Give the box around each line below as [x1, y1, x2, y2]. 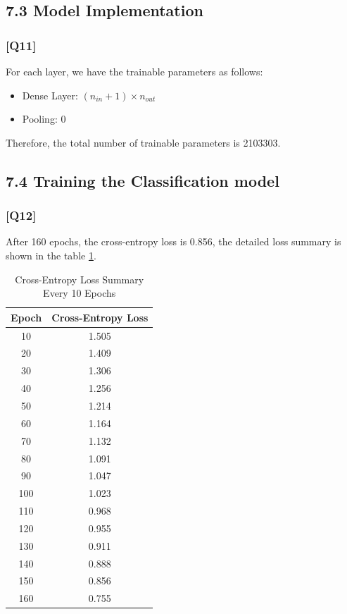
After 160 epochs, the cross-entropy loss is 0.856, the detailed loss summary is [6, 234, 341, 249]
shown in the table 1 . [6, 247, 96, 262]
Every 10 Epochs [43, 285, 116, 300]
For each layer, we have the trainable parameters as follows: [6, 64, 263, 78]
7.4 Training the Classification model [6, 169, 279, 191]
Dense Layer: [22, 87, 78, 102]
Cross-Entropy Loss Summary [15, 271, 144, 286]
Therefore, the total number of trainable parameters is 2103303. [6, 135, 281, 149]
